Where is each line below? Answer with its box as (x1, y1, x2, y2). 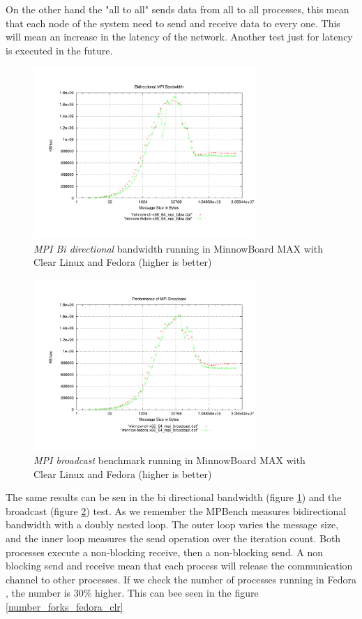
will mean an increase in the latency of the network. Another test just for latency (6, 29, 353, 44)
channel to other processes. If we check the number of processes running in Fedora (6, 572, 356, 586)
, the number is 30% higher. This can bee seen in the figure (6, 586, 259, 600)
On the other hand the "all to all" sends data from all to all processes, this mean (6, 2, 349, 16)
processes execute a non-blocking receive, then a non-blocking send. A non (6, 544, 323, 559)
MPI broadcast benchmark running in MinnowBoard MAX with (33, 453, 306, 468)
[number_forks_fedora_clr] (6, 599, 123, 613)
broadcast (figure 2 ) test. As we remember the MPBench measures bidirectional (6, 503, 347, 518)
